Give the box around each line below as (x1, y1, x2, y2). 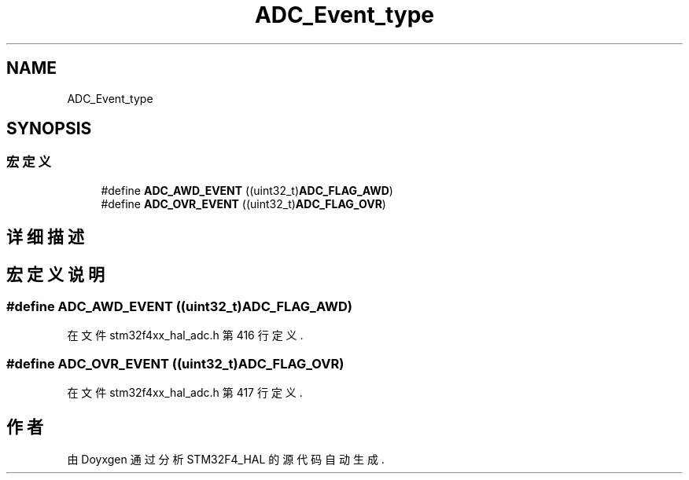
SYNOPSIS (6, 119, 92, 139)
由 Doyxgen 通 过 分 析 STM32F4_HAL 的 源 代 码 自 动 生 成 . (67, 453, 385, 467)
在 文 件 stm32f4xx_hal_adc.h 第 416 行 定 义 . (67, 328, 304, 343)
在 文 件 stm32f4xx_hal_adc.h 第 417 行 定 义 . (67, 386, 303, 400)
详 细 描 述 (6, 227, 84, 247)
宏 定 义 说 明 (6, 264, 105, 284)
